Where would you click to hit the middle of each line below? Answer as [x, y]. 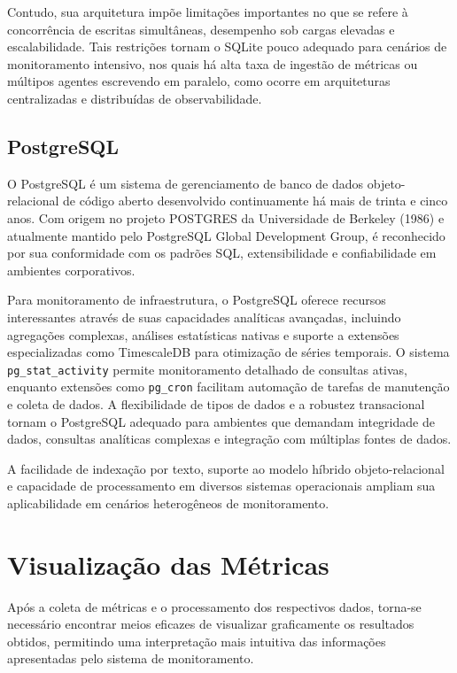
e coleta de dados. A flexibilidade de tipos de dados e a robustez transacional [216, 404]
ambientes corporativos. [71, 270]
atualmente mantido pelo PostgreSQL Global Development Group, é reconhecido [226, 235]
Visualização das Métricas [168, 564]
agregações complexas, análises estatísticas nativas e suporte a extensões [203, 334]
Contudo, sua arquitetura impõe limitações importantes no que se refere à [208, 12]
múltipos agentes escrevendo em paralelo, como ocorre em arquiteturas [199, 81]
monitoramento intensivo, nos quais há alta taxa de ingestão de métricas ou [213, 63]
